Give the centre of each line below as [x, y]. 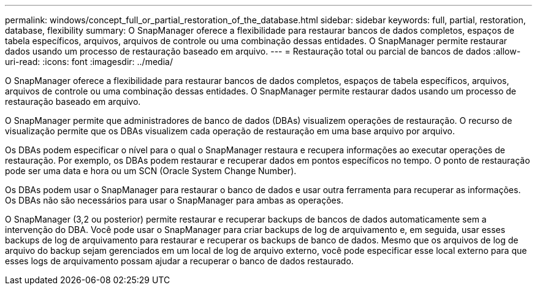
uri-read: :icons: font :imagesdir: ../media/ [89, 62]
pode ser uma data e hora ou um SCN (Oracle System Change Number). [151, 171]
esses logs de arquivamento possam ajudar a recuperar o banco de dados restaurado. [179, 261]
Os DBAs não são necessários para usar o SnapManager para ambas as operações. [174, 200]
